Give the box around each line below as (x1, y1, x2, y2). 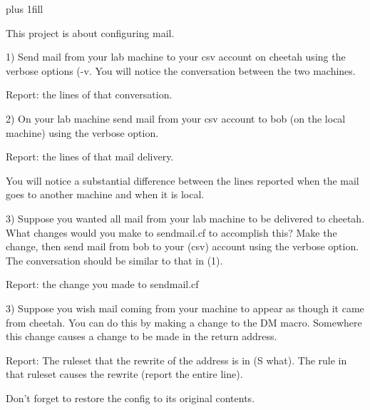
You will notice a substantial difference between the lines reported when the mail (6, 173, 359, 188)
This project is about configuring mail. (6, 25, 175, 40)
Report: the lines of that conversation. (6, 87, 173, 102)
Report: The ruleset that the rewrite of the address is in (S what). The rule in (6, 352, 347, 367)
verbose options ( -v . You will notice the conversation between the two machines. (6, 63, 356, 78)
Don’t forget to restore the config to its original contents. (6, 390, 255, 405)
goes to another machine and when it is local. (6, 187, 205, 202)
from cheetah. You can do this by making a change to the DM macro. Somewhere (6, 314, 362, 329)
